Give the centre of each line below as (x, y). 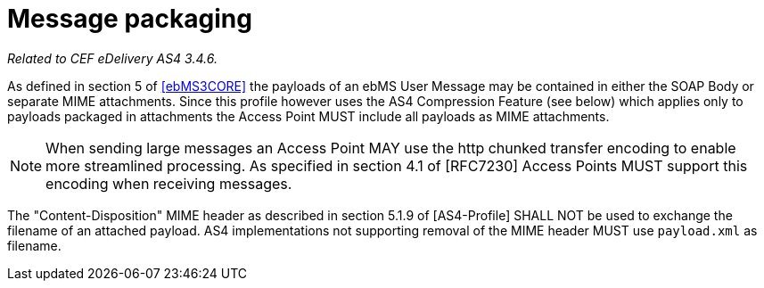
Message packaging (130, 19)
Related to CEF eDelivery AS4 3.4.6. (112, 58)
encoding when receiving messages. (169, 183)
